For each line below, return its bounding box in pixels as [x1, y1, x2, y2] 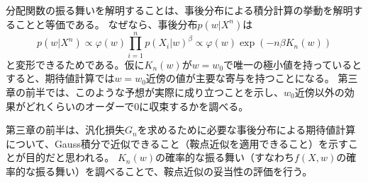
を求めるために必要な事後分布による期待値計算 [137, 122, 356, 137]
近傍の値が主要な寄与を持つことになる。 [145, 71, 335, 85]
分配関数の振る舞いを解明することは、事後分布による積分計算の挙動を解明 [6, 3, 353, 17]
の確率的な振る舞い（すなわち [155, 150, 295, 165]
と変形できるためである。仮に [6, 57, 145, 71]
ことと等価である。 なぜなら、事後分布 [15, 16, 198, 31]
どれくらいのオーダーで [25, 98, 135, 113]
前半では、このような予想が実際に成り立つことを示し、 [25, 84, 284, 99]
